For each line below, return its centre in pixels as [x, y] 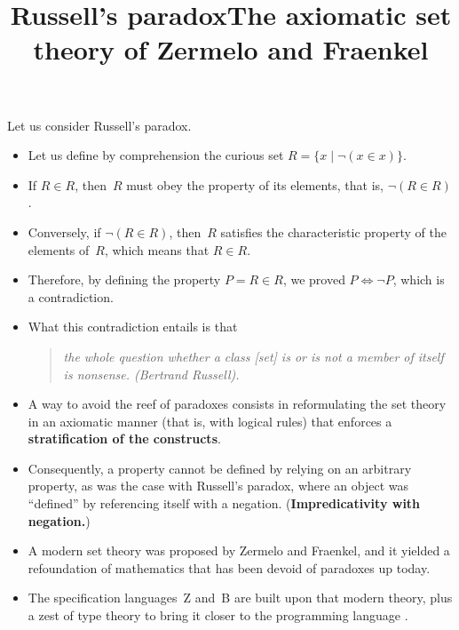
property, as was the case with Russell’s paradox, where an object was [218, 486]
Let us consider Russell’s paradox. [99, 125]
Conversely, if [64, 231]
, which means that [157, 249]
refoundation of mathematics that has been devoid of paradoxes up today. [229, 567]
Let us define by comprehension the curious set [156, 155]
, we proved [314, 279]
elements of [59, 249]
